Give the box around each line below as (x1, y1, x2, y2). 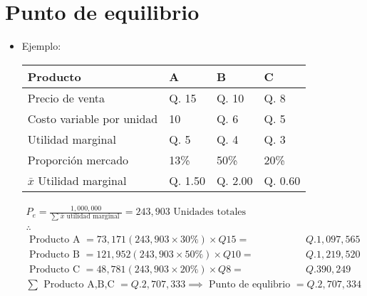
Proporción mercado (27, 151, 129, 168)
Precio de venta (27, 89, 105, 106)
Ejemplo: (21, 38, 61, 53)
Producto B (29, 250, 80, 260)
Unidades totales (173, 207, 246, 218)
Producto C (29, 265, 81, 275)
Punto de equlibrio (209, 280, 291, 290)
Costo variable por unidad (27, 110, 158, 127)
